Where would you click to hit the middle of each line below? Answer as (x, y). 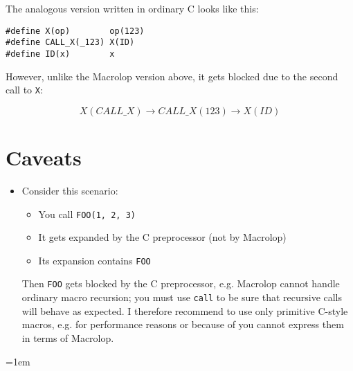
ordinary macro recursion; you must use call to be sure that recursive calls (182, 297)
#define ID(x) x (60, 54)
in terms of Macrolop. (68, 337)
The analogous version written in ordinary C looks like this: (132, 8)
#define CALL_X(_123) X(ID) (70, 43)
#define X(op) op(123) (75, 31)
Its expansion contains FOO (94, 260)
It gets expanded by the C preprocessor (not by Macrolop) (162, 237)
